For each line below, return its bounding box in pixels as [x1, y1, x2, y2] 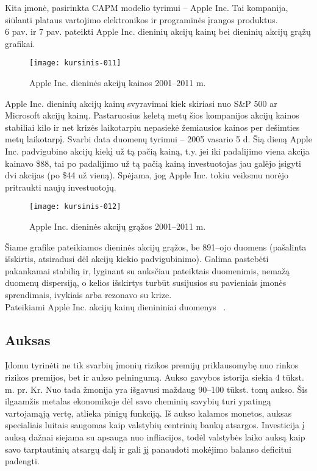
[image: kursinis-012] [29, 202, 121, 211]
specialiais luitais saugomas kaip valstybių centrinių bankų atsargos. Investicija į [5, 418, 305, 431]
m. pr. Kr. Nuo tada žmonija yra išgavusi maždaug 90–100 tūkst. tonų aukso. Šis [5, 382, 308, 395]
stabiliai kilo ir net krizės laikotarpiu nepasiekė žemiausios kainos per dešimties [5, 120, 300, 133]
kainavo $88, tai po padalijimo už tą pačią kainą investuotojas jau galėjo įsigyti [5, 156, 301, 169]
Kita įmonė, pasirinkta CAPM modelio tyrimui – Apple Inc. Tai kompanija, [5, 1, 288, 13]
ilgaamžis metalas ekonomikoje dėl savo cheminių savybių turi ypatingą [5, 395, 271, 407]
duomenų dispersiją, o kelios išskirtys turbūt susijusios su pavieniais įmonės [5, 276, 287, 289]
